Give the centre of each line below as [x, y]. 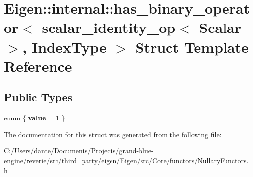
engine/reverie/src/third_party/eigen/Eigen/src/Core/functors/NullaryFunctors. [126, 160]
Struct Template [192, 46]
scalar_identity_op [109, 27]
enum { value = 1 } [35, 118]
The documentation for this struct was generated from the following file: [113, 134]
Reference [38, 66]
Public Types [38, 97]
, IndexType [64, 46]
